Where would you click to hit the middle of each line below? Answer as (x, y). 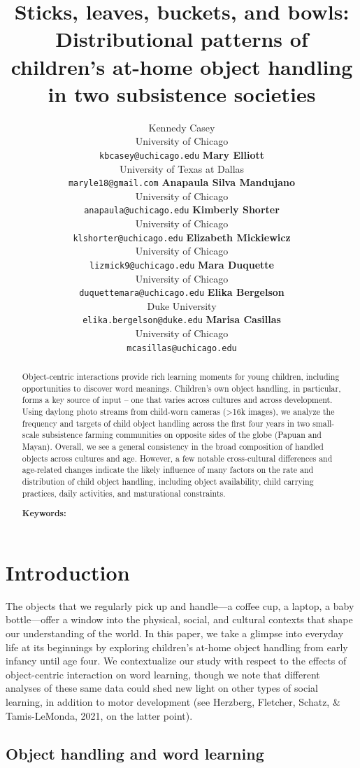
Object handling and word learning (135, 753)
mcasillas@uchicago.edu (182, 348)
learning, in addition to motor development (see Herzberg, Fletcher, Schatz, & (173, 701)
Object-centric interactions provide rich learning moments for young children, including (181, 377)
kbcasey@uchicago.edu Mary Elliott (182, 154)
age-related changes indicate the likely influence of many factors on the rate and (168, 470)
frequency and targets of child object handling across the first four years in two (166, 423)
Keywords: (44, 513)
